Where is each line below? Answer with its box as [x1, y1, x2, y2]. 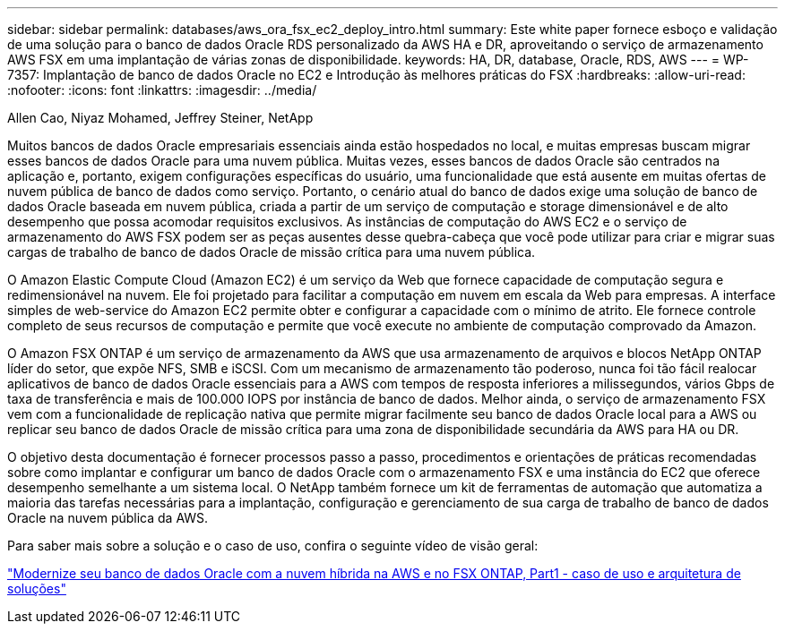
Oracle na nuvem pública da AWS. [7, 510, 209, 525]
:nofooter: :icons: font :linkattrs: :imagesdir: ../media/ [7, 82, 317, 98]
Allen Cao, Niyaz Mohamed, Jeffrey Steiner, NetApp [7, 110, 314, 125]
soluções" [7, 581, 66, 596]
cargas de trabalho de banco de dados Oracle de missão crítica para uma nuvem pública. [7, 244, 536, 260]
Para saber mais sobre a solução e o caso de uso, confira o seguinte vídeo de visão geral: [7, 538, 539, 553]
